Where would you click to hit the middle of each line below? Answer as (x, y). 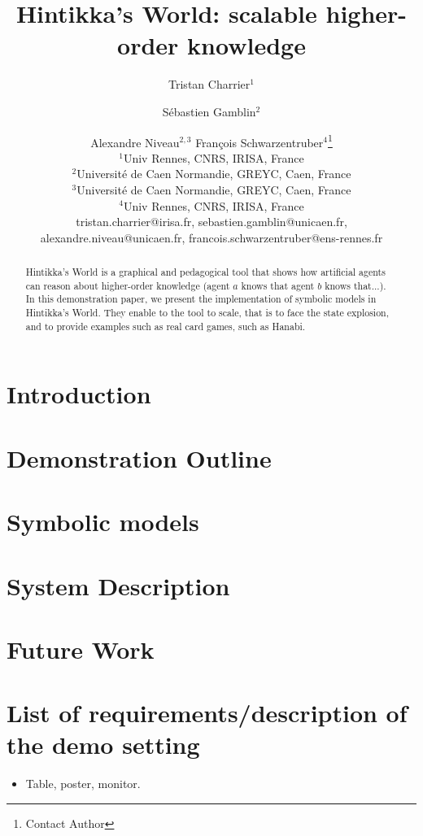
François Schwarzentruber (259, 142)
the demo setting (103, 745)
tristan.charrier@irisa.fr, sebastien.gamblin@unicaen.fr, (211, 222)
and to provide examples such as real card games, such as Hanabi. (166, 326)
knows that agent (278, 285)
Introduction (79, 394)
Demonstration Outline (139, 457)
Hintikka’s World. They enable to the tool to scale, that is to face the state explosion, (207, 313)
